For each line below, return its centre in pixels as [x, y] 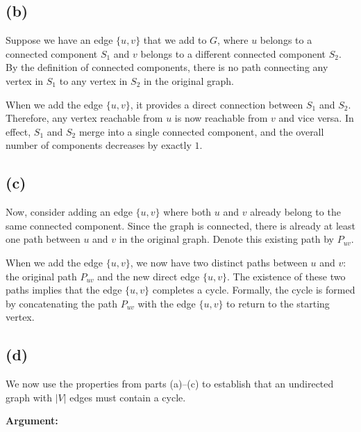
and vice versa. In [316, 118]
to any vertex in [93, 80]
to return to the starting [278, 303]
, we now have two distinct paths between [219, 262]
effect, [18, 131]
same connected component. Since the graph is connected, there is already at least [180, 225]
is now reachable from [221, 118]
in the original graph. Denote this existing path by [227, 239]
